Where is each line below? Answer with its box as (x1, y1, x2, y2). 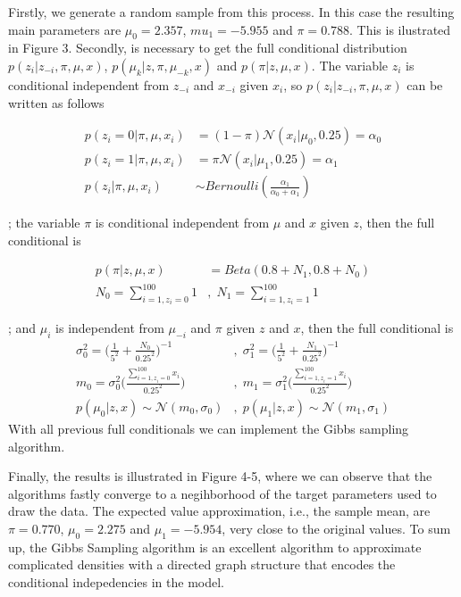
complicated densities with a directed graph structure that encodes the (8, 555, 396, 574)
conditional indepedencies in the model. (8, 572, 224, 591)
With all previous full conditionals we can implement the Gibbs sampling (8, 419, 409, 438)
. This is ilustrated (349, 20, 451, 38)
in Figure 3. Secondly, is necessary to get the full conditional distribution (8, 38, 407, 57)
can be (407, 75, 443, 94)
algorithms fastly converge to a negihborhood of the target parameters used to (8, 484, 437, 502)
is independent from (55, 319, 164, 337)
